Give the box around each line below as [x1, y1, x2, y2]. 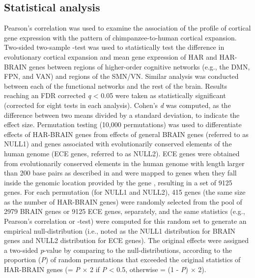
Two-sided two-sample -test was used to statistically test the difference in [4, 42, 225, 52]
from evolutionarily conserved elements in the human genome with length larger [4, 158, 245, 168]
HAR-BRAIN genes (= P [4, 264, 80, 275]
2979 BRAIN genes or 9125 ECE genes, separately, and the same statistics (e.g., [4, 206, 245, 216]
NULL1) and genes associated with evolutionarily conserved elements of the [4, 139, 232, 149]
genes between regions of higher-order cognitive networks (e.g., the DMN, [28, 61, 250, 71]
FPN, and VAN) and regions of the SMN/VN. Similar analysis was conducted [4, 71, 239, 81]
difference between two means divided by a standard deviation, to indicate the [4, 109, 240, 120]
